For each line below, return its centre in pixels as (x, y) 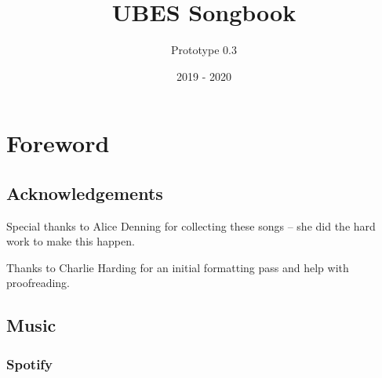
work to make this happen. (71, 241)
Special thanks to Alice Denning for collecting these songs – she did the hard (191, 225)
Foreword (58, 143)
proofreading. (38, 283)
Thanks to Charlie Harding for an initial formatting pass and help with (178, 267)
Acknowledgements (85, 193)
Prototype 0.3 (204, 50)
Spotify (30, 363)
